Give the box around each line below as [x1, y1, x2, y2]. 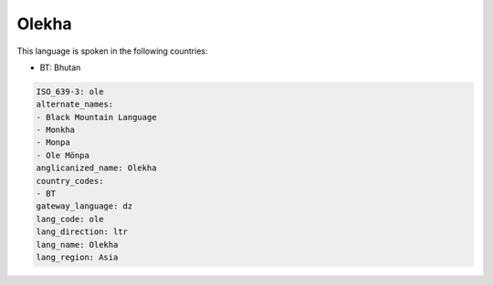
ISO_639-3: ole [36, 87, 104, 97]
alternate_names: [36, 99, 114, 109]
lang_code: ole [36, 214, 104, 224]
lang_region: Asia [36, 252, 119, 262]
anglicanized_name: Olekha [36, 163, 157, 173]
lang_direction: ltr [36, 227, 128, 237]
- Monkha [36, 125, 76, 136]
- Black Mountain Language [36, 112, 157, 122]
